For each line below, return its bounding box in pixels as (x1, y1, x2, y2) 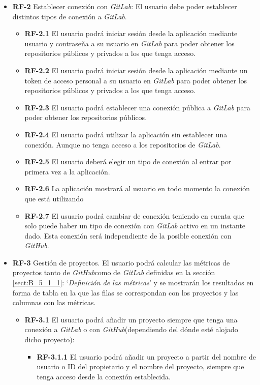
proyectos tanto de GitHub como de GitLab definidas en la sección (12, 267, 215, 278)
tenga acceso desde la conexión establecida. (37, 371, 171, 381)
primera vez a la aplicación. (24, 166, 110, 176)
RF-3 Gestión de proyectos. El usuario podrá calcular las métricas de (12, 257, 230, 268)
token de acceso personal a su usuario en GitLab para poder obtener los (24, 75, 247, 85)
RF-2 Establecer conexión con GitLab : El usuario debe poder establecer (12, 1, 237, 11)
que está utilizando (24, 193, 84, 203)
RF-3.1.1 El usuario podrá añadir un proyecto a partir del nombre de (37, 351, 256, 362)
